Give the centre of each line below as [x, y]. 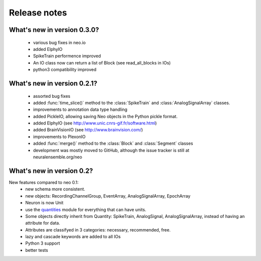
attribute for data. [43, 223]
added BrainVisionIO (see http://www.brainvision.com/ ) [88, 130]
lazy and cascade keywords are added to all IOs [73, 237]
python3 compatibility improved [65, 70]
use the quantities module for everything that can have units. [86, 209]
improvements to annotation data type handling [80, 109]
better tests [37, 250]
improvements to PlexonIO [59, 137]
